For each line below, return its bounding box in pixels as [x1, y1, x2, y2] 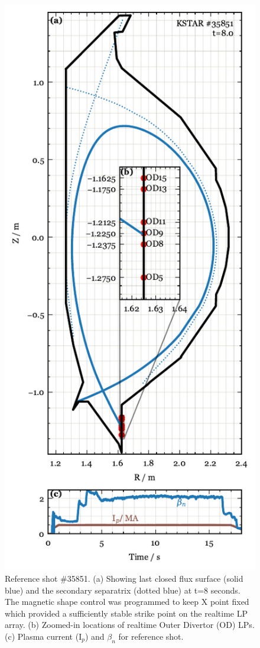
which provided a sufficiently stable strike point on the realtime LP [5, 607, 248, 619]
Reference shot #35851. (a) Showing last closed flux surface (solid [5, 572, 243, 584]
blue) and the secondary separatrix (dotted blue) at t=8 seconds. [5, 584, 240, 596]
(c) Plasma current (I [5, 630, 82, 642]
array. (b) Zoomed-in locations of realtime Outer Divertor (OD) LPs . [5, 618, 255, 631]
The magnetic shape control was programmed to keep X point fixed [5, 595, 249, 608]
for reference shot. [118, 630, 184, 642]
